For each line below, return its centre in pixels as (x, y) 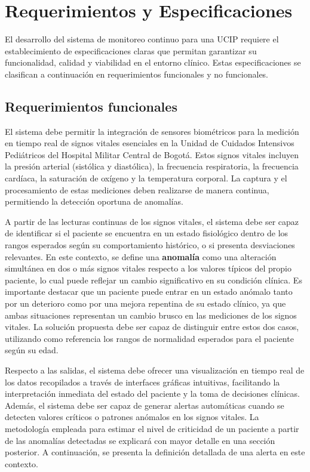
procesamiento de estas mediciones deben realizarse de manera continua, (137, 189)
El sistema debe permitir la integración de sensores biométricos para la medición (152, 131)
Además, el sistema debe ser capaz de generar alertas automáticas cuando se (145, 405)
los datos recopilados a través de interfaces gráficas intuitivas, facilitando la (142, 382)
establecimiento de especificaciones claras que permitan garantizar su (131, 50)
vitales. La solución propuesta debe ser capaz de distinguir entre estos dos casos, (152, 327)
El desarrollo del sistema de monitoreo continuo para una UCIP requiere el (142, 39)
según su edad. (32, 350)
